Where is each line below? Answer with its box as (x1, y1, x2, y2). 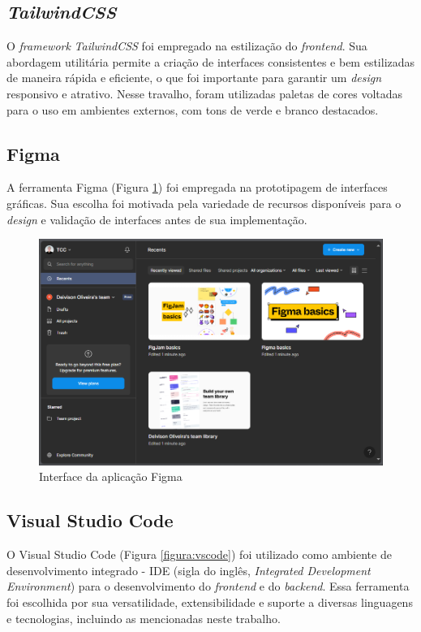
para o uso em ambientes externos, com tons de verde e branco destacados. (6, 101, 379, 118)
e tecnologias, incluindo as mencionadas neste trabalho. (6, 609, 281, 626)
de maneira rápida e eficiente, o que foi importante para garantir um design (6, 69, 382, 86)
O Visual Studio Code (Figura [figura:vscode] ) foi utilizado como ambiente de (6, 546, 392, 563)
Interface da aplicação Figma (39, 468, 183, 485)
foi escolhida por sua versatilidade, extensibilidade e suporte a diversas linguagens (6, 593, 413, 610)
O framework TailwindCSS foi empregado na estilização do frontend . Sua (6, 37, 367, 54)
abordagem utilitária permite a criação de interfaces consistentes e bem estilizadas (6, 53, 415, 70)
